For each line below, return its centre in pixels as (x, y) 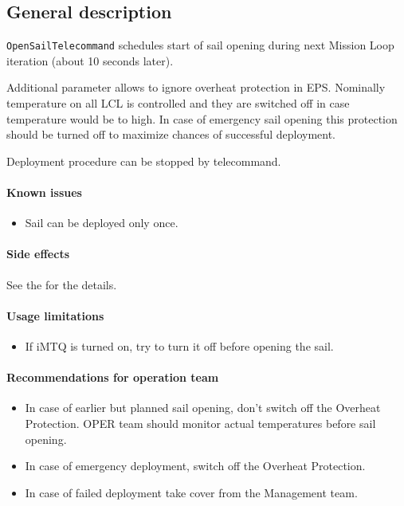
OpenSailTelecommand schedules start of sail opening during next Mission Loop (200, 45)
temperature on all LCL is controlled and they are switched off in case (178, 103)
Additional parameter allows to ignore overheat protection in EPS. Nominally (196, 87)
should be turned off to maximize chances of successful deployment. (171, 134)
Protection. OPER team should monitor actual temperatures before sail (200, 423)
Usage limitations (55, 315)
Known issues (44, 192)
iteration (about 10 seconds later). (90, 60)
